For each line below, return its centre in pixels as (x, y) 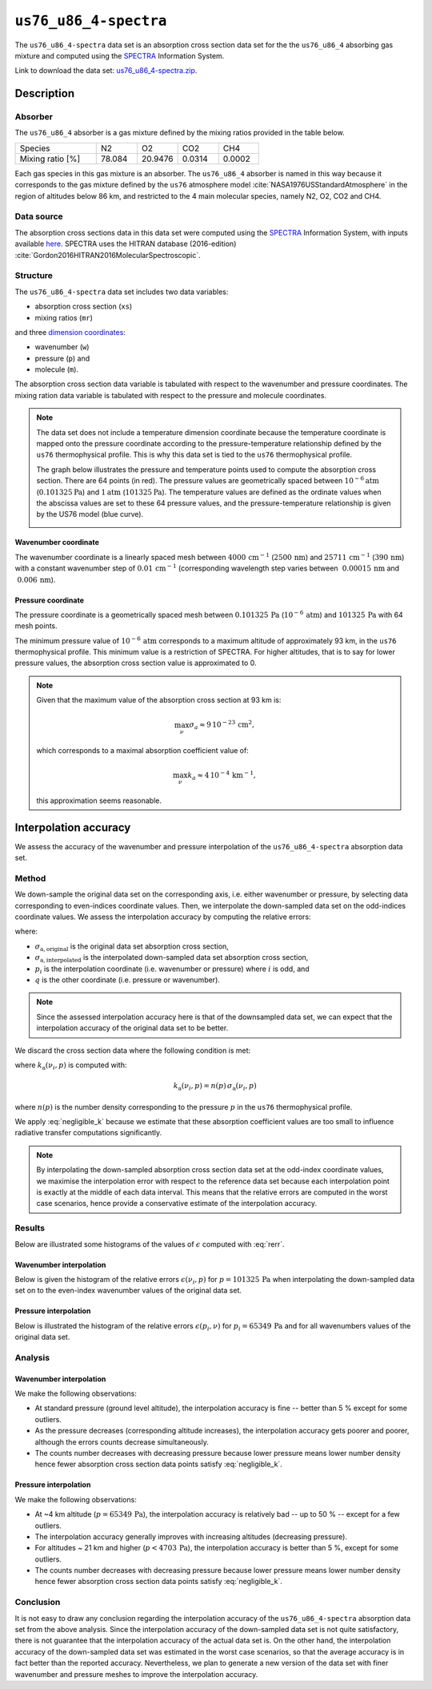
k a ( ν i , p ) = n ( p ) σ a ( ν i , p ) (215, 1087)
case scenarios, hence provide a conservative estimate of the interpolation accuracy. (177, 1203)
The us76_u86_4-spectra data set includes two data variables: (122, 292)
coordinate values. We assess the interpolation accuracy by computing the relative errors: (163, 917)
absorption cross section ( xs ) (84, 306)
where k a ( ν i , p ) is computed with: (71, 1066)
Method (30, 878)
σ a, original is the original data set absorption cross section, (132, 947)
